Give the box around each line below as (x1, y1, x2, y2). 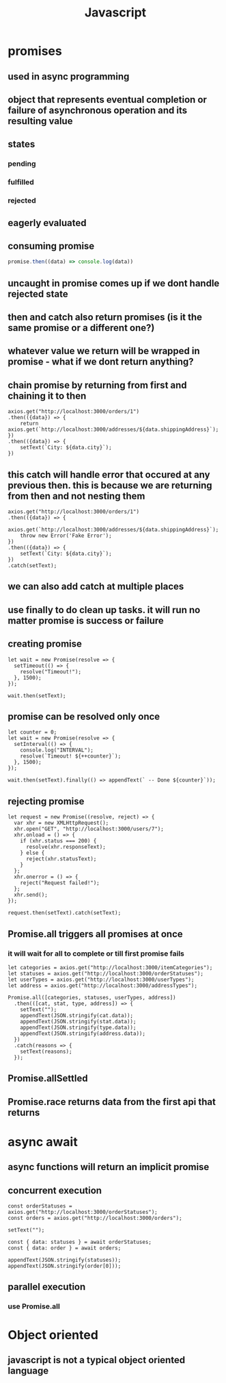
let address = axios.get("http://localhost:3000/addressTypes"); (8, 982, 197, 989)
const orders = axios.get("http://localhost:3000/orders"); (8, 1214, 183, 1222)
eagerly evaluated (8, 217, 87, 229)
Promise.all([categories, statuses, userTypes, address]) (8, 994, 176, 1001)
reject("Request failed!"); (20, 880, 100, 886)
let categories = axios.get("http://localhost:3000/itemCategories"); (8, 964, 213, 971)
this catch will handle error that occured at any (8, 469, 210, 480)
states (8, 138, 36, 150)
